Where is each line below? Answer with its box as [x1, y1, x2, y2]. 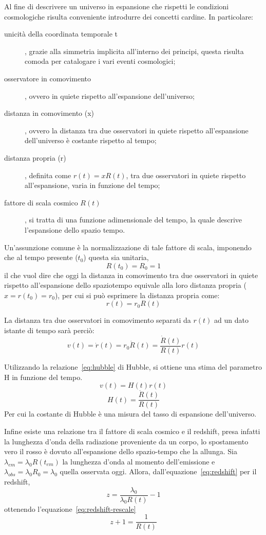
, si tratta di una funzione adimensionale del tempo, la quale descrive [25, 214, 242, 225]
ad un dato [214, 315, 249, 325]
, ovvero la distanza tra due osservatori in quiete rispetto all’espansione [25, 125, 249, 135]
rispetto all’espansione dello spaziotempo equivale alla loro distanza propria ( [4, 280, 246, 290]
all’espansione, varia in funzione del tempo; [25, 180, 160, 191]
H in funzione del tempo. [4, 371, 83, 382]
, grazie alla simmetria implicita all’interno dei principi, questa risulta [25, 45, 244, 56]
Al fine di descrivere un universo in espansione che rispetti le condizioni [4, 1, 229, 11]
